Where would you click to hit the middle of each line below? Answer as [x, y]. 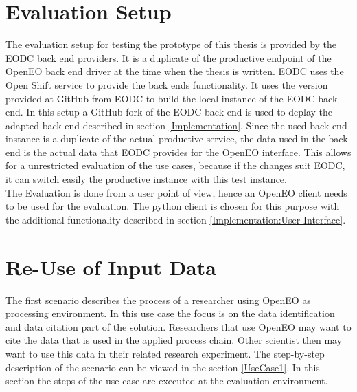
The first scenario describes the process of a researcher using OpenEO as [158, 300]
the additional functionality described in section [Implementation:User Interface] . [176, 219]
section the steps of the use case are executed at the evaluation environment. [167, 381]
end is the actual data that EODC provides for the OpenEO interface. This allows [178, 152]
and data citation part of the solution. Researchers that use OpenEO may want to [178, 326]
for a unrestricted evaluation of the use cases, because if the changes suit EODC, [175, 165]
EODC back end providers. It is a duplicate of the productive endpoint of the [169, 57]
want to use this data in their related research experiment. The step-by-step [165, 353]
